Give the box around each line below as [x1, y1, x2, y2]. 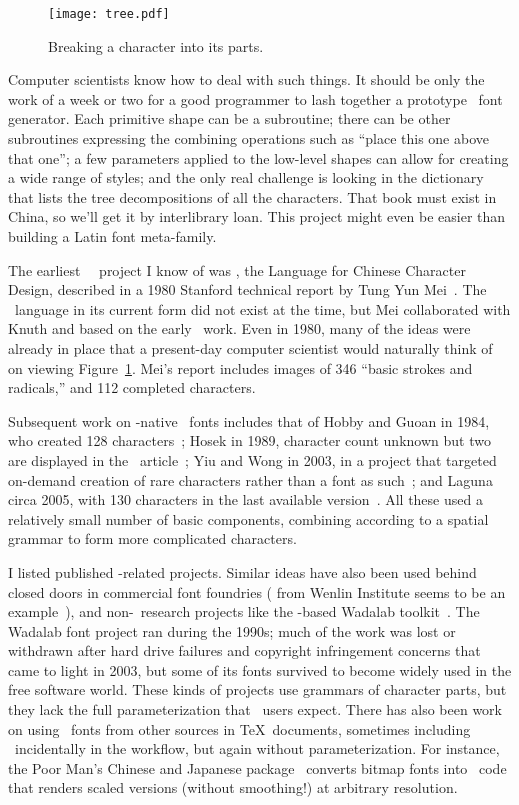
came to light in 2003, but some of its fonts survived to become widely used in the [8, 659, 512, 680]
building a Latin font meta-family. [8, 226, 217, 246]
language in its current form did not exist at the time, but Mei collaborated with [14, 298, 511, 319]
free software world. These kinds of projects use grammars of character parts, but [8, 679, 507, 700]
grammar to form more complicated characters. [8, 528, 297, 549]
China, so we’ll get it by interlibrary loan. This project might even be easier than [8, 206, 506, 227]
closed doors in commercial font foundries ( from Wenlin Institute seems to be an [8, 581, 506, 602]
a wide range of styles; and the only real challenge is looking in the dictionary [8, 167, 484, 188]
